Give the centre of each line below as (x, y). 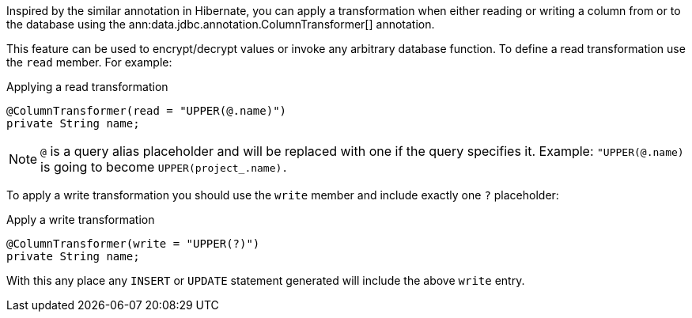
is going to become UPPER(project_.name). (164, 167)
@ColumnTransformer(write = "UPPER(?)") (133, 244)
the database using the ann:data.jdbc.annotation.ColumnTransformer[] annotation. (221, 24)
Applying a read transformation (87, 87)
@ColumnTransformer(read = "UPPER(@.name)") (147, 111)
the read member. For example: (89, 62)
